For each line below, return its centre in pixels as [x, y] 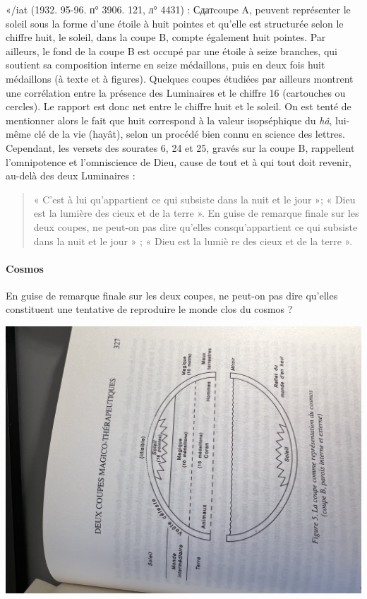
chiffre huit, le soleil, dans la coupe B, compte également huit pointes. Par [166, 37]
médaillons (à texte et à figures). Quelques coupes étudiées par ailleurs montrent [180, 78]
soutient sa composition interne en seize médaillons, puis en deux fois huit [166, 65]
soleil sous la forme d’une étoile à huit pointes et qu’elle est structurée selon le [175, 23]
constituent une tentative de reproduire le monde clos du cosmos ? [149, 309]
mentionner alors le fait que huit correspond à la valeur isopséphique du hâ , [169, 120]
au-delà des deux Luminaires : [71, 176]
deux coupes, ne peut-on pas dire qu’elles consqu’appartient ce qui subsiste [195, 226]
